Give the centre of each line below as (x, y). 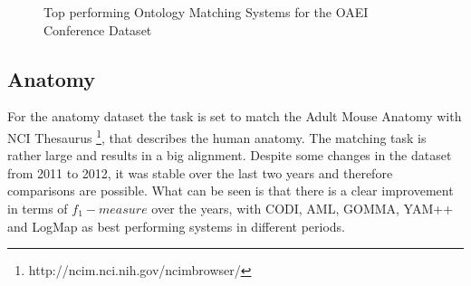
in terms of (38, 209)
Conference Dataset (98, 29)
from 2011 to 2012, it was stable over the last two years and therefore (200, 172)
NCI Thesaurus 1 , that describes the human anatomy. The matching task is (217, 136)
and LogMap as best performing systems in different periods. (176, 226)
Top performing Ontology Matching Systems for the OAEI (206, 12)
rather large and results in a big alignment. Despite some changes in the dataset (230, 155)
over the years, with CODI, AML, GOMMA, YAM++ (303, 209)
